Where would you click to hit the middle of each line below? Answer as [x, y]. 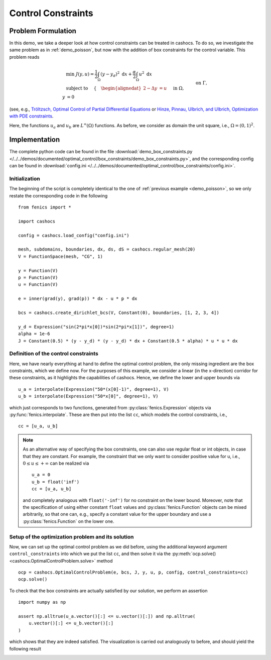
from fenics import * [45, 207]
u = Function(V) [38, 285]
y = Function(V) [38, 270]
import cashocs [37, 221]
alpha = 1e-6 [34, 334]
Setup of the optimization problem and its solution [72, 536]
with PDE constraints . [31, 116]
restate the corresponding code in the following [58, 195]
